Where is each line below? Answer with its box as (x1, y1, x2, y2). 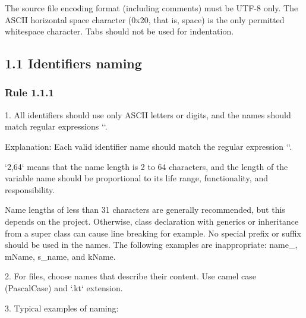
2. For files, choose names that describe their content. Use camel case (5, 270, 257, 282)
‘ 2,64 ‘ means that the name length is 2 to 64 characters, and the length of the (5, 160, 288, 172)
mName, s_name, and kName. (5, 250, 116, 262)
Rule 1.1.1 (5, 85, 54, 100)
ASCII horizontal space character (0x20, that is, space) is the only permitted (5, 13, 285, 26)
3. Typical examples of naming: (5, 301, 119, 314)
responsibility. (5, 183, 55, 196)
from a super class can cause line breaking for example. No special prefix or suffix (5, 226, 301, 239)
